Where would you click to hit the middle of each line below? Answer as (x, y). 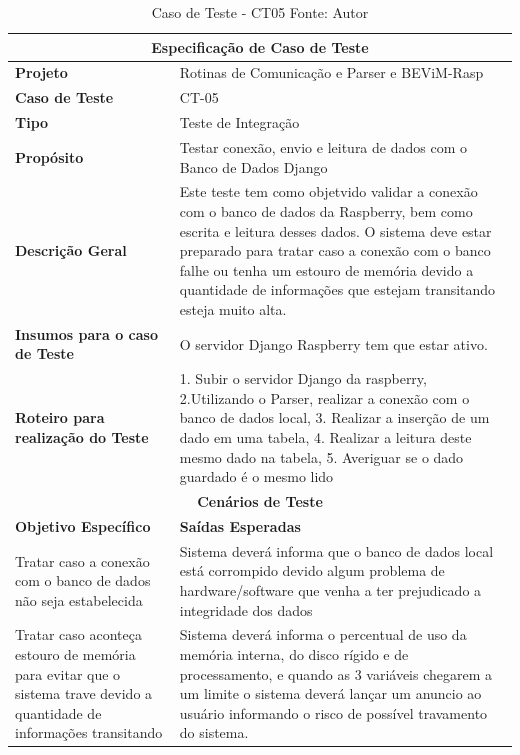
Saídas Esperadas (240, 525)
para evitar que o (68, 673)
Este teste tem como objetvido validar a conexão (328, 191)
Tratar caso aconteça (78, 634)
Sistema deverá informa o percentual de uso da (323, 634)
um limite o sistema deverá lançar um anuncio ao (330, 693)
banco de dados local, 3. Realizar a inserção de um (334, 417)
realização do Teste (82, 437)
